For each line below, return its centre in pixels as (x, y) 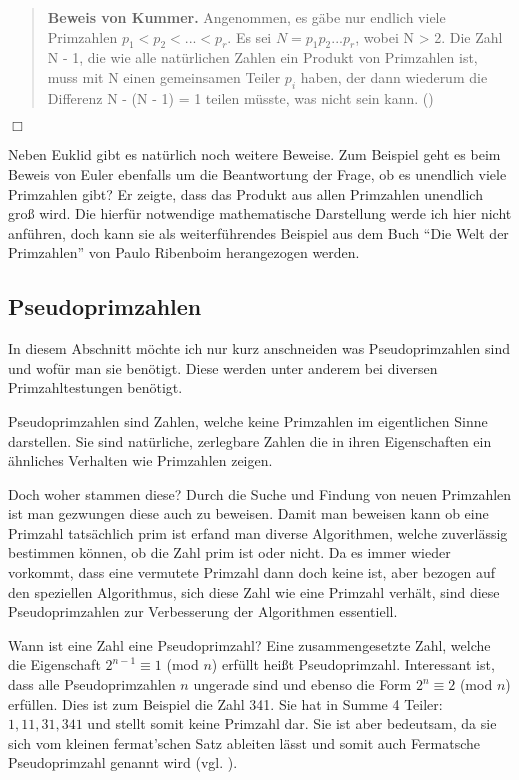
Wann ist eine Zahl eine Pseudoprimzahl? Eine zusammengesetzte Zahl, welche (249, 644)
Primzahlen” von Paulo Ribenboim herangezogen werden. (184, 252)
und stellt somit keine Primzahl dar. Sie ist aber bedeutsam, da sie (292, 723)
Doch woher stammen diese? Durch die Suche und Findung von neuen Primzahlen (260, 493)
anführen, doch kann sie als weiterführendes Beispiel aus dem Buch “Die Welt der (258, 232)
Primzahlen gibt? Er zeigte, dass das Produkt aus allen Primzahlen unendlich (245, 193)
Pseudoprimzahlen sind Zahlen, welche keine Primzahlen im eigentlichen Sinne (248, 420)
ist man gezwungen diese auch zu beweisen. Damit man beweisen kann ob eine (248, 513)
